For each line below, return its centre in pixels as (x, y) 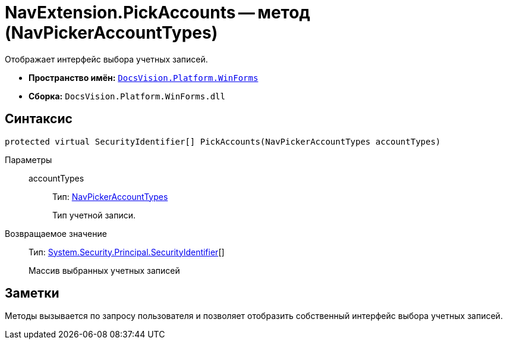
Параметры (29, 160)
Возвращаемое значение (56, 233)
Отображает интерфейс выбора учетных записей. (106, 59)
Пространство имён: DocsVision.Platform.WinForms (144, 77)
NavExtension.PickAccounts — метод (158, 12)
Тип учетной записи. (94, 215)
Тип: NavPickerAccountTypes (110, 196)
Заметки (32, 293)
